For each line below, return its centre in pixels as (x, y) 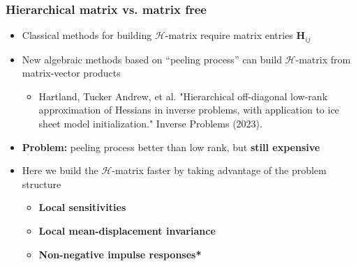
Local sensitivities (82, 207)
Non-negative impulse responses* (120, 254)
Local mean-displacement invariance (127, 231)
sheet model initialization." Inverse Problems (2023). (150, 124)
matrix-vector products (71, 73)
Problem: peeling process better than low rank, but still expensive (171, 147)
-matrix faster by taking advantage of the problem (219, 170)
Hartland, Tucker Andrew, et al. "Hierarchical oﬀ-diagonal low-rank (183, 96)
